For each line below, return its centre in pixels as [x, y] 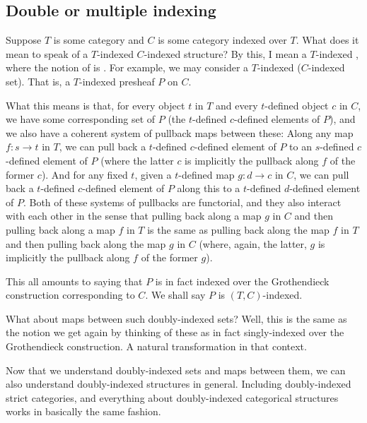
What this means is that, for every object [95, 105]
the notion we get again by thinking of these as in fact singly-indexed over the [175, 332]
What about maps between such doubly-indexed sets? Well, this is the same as [176, 318]
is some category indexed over [222, 40]
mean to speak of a [47, 53]
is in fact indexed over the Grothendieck [242, 281]
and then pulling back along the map [86, 243]
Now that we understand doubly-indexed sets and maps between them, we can [176, 370]
